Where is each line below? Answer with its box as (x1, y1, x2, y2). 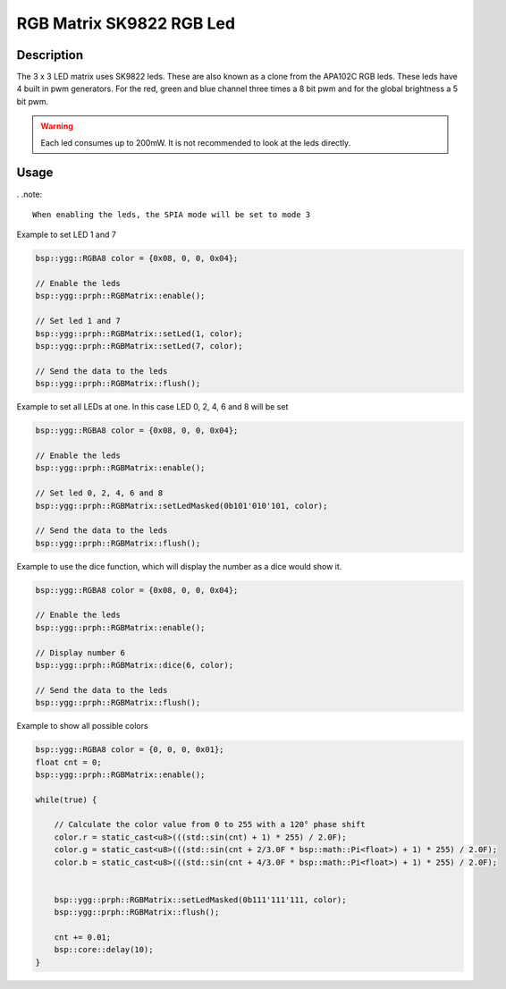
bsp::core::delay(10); (54, 944, 154, 955)
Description (16, 47, 84, 63)
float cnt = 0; (35, 757, 102, 767)
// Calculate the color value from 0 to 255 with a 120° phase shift (54, 819, 366, 830)
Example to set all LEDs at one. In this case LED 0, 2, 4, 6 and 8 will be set (16, 402, 289, 412)
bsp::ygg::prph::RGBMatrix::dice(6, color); (35, 660, 234, 670)
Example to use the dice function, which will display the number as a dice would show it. (16, 561, 342, 571)
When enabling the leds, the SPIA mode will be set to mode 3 (32, 209, 311, 219)
